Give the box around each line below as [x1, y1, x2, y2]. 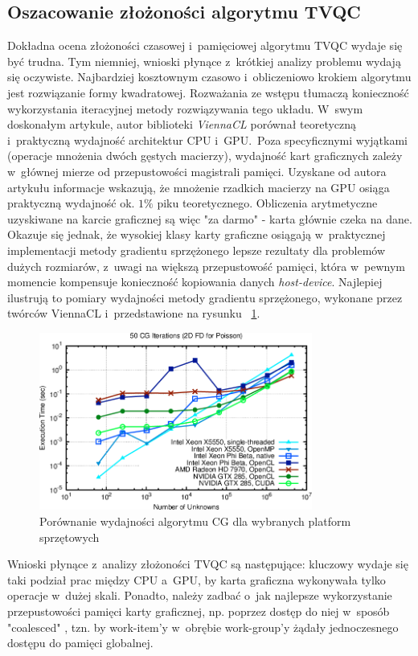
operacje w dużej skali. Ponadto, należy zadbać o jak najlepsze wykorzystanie [7, 587, 392, 604]
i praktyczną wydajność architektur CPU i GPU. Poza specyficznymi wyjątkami [7, 131, 408, 148]
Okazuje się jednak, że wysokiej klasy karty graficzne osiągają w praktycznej [7, 226, 386, 243]
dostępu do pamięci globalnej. [7, 634, 154, 651]
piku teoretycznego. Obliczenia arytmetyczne [157, 195, 378, 211]
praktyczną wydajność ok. [7, 195, 135, 211]
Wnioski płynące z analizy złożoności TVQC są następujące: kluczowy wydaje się [7, 556, 408, 572]
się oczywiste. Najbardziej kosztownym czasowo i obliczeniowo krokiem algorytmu [7, 68, 412, 85]
